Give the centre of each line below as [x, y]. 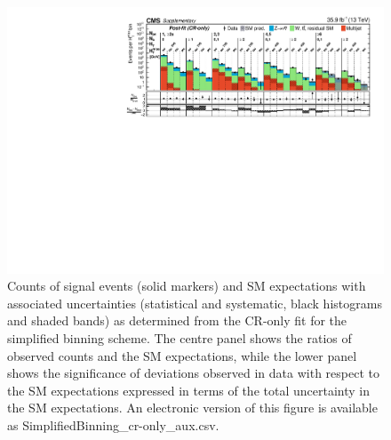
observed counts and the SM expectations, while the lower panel [182, 355]
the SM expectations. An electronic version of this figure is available [192, 408]
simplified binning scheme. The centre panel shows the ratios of [180, 338]
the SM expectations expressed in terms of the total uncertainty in [188, 390]
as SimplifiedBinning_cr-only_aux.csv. [113, 425]
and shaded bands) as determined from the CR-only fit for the [177, 320]
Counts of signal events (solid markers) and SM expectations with [187, 286]
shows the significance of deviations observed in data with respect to [193, 373]
